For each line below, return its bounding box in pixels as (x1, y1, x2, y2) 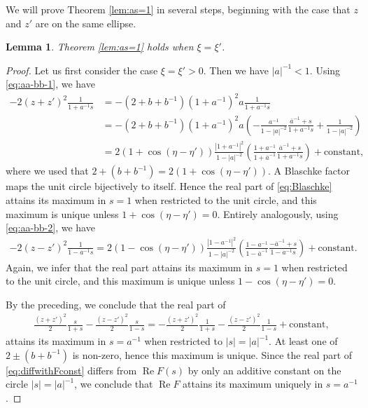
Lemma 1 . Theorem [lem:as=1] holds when (6, 39, 194, 54)
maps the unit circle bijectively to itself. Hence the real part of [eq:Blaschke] (6, 179, 332, 193)
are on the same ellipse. (35, 15, 136, 30)
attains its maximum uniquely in (183, 376, 323, 391)
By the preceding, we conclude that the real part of (6, 297, 226, 311)
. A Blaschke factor (268, 163, 351, 178)
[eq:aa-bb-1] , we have (6, 76, 95, 91)
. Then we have (203, 62, 269, 77)
